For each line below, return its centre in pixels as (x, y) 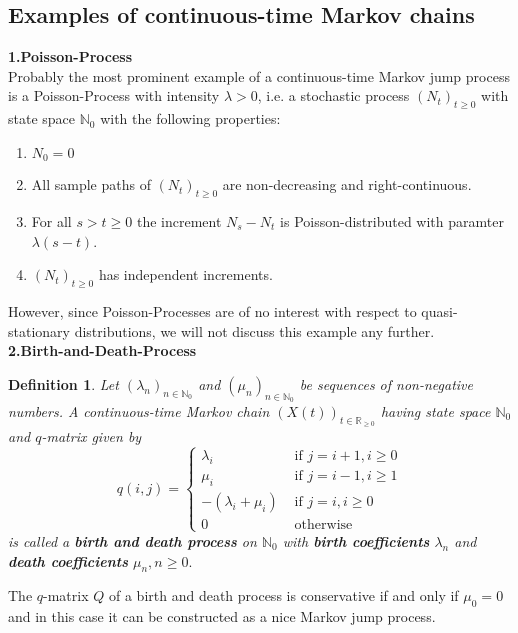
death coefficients (68, 560)
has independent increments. (185, 274)
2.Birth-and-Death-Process (102, 350)
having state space (435, 411)
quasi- (439, 311)
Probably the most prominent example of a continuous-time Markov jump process (259, 75)
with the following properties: (190, 118)
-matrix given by (91, 436)
